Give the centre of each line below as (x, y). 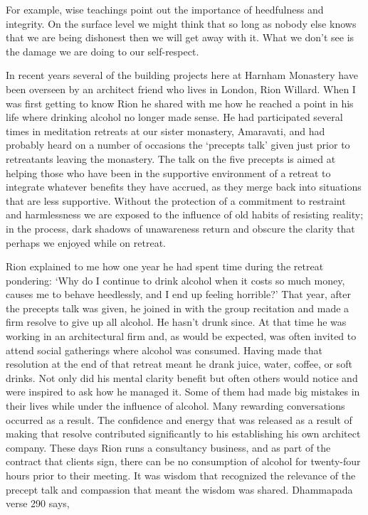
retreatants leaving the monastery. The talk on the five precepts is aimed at (171, 158)
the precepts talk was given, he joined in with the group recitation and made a (178, 308)
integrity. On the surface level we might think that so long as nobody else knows (181, 23)
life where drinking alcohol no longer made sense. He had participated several (174, 117)
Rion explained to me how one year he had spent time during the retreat (165, 266)
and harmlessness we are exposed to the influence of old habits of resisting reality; (185, 214)
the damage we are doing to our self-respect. (102, 51)
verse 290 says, (38, 503)
